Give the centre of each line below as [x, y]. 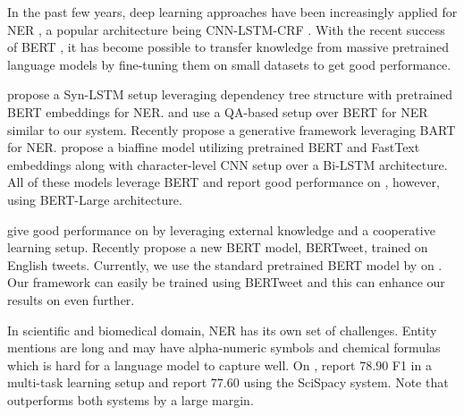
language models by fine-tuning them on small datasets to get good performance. [229, 64]
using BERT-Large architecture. [95, 199]
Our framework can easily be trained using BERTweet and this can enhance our [226, 282]
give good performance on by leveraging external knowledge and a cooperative [221, 229]
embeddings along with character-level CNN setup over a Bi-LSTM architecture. [228, 164]
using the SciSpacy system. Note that [346, 382]
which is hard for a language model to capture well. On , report [181, 364]
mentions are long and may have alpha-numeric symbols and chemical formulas [224, 347]
